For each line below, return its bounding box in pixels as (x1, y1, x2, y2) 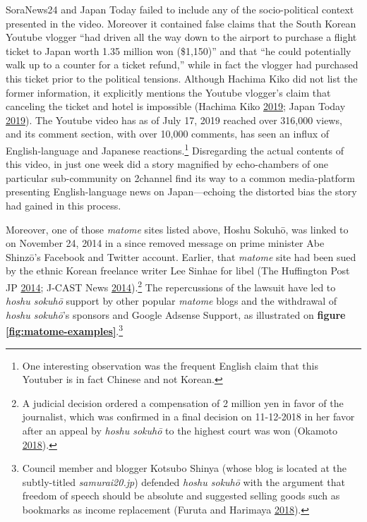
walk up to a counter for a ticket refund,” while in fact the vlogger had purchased (6, 57, 359, 72)
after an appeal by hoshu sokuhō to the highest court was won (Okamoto (22, 423, 338, 437)
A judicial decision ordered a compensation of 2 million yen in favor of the (22, 395, 344, 410)
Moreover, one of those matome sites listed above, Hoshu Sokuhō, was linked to (6, 221, 349, 236)
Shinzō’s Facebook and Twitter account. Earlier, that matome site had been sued (6, 249, 356, 264)
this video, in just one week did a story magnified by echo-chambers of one (6, 157, 328, 171)
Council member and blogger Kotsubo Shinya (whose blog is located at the (22, 461, 347, 475)
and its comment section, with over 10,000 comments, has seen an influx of (6, 126, 330, 141)
